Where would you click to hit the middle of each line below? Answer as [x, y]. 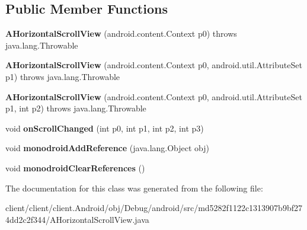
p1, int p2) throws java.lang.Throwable [76, 108]
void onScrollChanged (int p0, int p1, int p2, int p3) [105, 128]
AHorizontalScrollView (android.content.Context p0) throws [121, 33]
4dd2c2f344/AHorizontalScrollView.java [77, 219]
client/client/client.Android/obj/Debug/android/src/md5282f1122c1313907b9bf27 [154, 208]
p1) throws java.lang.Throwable [63, 76]
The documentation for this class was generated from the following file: [134, 188]
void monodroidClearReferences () [75, 167]
